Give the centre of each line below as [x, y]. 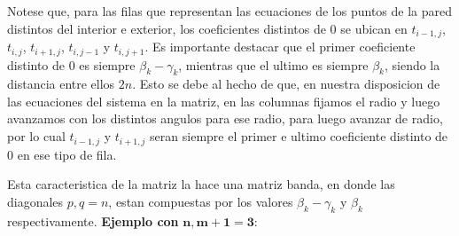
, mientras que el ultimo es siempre [273, 64]
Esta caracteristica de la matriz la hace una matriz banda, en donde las [201, 184]
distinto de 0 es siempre [71, 64]
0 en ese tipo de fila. [62, 154]
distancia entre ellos [61, 84]
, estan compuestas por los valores [201, 201]
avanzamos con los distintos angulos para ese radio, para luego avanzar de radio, [225, 118]
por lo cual [36, 136]
